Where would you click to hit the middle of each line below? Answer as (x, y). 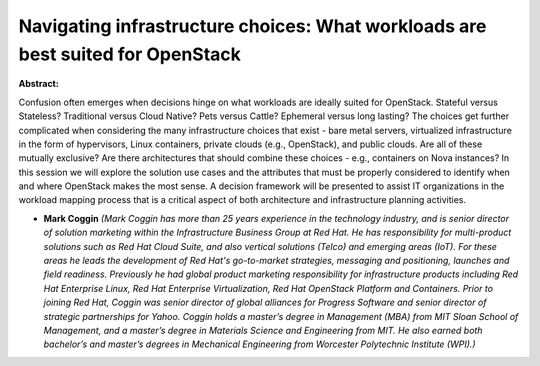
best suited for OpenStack (130, 54)
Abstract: (38, 84)
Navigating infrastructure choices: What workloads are (252, 26)
